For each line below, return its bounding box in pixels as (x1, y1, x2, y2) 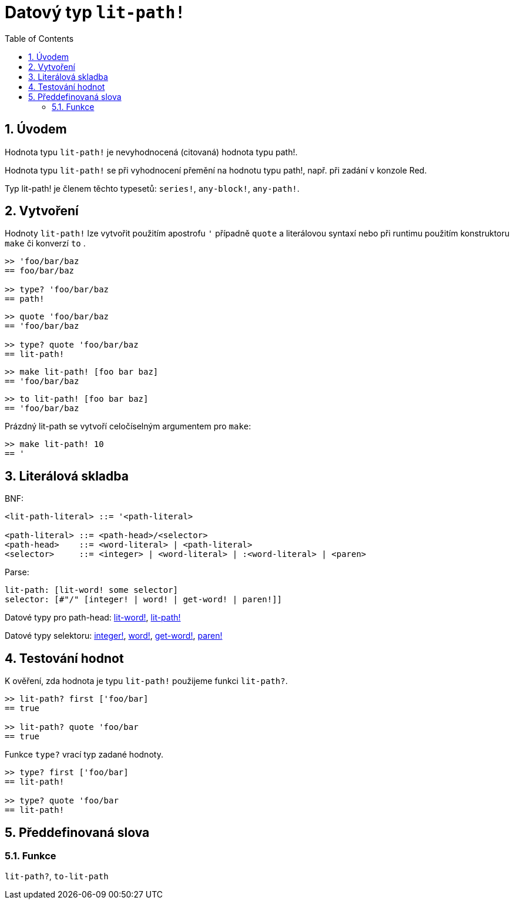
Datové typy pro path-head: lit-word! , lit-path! (5, 612, 181, 623)
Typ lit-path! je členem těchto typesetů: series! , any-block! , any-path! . (5, 183, 300, 194)
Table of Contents (5, 33, 74, 44)
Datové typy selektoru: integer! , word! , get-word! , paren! (5, 631, 223, 641)
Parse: (5, 567, 29, 578)
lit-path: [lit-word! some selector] (5, 585, 179, 595)
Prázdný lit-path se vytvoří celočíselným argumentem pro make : (5, 421, 251, 432)
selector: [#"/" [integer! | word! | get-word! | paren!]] (5, 595, 283, 605)
